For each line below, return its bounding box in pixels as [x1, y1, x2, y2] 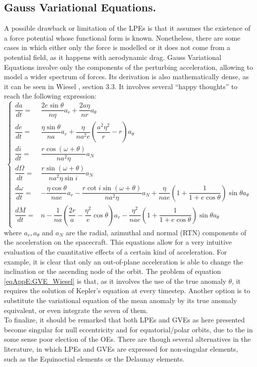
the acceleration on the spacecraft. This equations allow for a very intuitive [4, 237, 232, 247]
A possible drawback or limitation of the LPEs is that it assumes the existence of [4, 23, 251, 33]
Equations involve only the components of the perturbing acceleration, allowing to [4, 61, 253, 72]
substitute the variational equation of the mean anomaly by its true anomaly [4, 295, 237, 305]
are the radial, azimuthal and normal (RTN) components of [65, 227, 247, 237]
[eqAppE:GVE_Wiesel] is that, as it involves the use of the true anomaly [4, 275, 226, 286]
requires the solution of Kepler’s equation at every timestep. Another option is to [4, 285, 251, 296]
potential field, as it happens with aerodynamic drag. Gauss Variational [4, 52, 221, 62]
